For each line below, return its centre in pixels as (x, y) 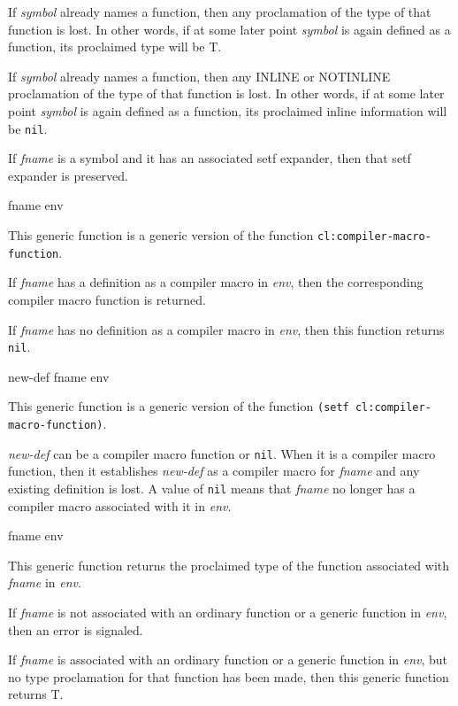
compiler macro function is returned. (107, 299)
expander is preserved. (68, 175)
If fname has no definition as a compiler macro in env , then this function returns (226, 329)
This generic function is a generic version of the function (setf (179, 406)
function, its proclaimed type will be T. (115, 47)
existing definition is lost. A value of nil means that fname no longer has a (212, 488)
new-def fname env (59, 376)
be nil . (28, 128)
